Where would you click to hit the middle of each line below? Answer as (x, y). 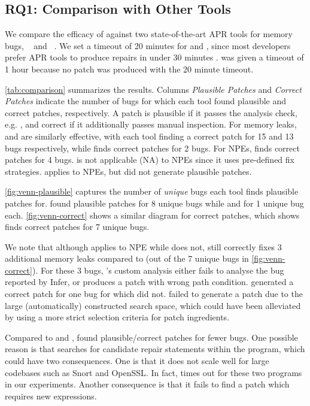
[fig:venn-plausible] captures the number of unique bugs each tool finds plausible (152, 191)
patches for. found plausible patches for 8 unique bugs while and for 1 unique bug (154, 203)
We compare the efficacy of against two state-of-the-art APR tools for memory (149, 34)
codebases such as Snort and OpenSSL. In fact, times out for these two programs (154, 372)
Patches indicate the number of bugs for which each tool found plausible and (146, 101)
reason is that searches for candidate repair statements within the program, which (155, 349)
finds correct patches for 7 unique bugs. (77, 227)
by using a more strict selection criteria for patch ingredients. (117, 317)
